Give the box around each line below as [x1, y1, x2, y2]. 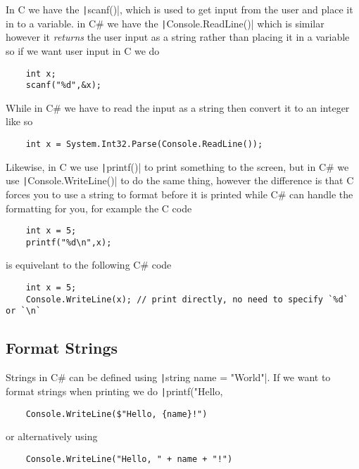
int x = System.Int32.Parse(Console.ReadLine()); [25, 139, 263, 149]
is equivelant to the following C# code [6, 257, 172, 272]
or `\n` [6, 306, 42, 316]
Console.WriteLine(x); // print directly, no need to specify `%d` [25, 294, 348, 304]
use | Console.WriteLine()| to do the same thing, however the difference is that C [6, 173, 354, 188]
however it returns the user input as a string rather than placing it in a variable [6, 30, 350, 44]
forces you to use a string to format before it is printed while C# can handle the [6, 186, 353, 201]
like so [6, 114, 33, 129]
